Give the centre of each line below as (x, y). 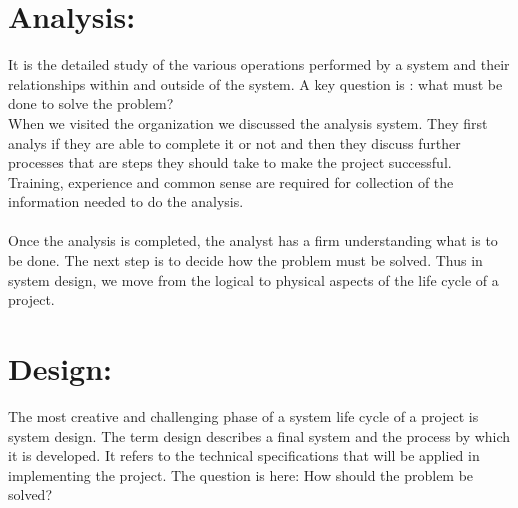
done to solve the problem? (91, 103)
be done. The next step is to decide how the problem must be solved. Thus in (245, 260)
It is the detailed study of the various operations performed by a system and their (259, 64)
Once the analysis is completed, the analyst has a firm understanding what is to (253, 240)
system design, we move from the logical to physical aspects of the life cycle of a (253, 279)
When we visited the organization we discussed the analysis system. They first (248, 122)
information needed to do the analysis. (126, 201)
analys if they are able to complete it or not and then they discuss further (234, 142)
